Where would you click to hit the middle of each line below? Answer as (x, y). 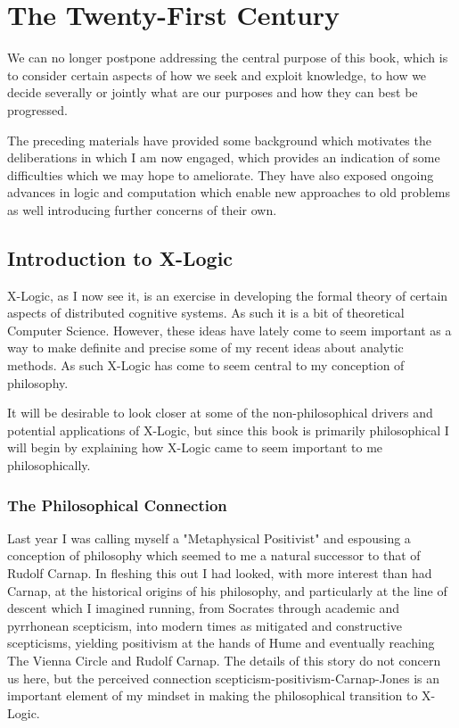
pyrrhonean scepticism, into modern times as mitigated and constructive (205, 625)
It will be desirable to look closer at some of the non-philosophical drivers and (220, 413)
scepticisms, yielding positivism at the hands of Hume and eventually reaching (221, 643)
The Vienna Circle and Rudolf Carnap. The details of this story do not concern (224, 660)
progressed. (37, 109)
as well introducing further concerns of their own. (142, 209)
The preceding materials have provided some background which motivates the (219, 140)
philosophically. (49, 465)
